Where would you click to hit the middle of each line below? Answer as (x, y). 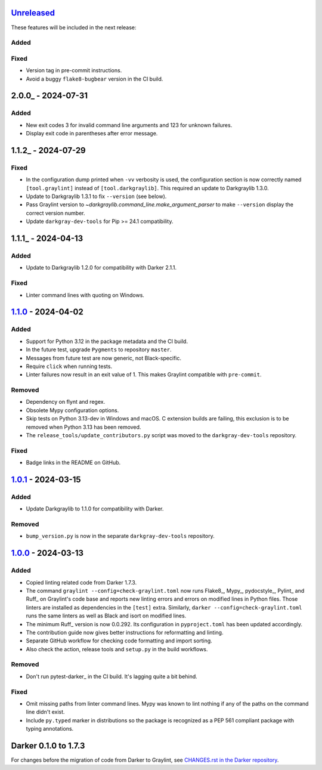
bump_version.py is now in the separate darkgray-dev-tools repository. (120, 536)
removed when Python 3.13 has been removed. (83, 427)
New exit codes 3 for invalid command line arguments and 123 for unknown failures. (129, 125)
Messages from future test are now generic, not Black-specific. (104, 358)
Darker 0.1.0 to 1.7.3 (48, 746)
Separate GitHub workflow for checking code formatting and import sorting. (119, 641)
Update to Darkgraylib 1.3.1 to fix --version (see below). (96, 196)
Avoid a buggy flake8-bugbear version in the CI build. (95, 79)
